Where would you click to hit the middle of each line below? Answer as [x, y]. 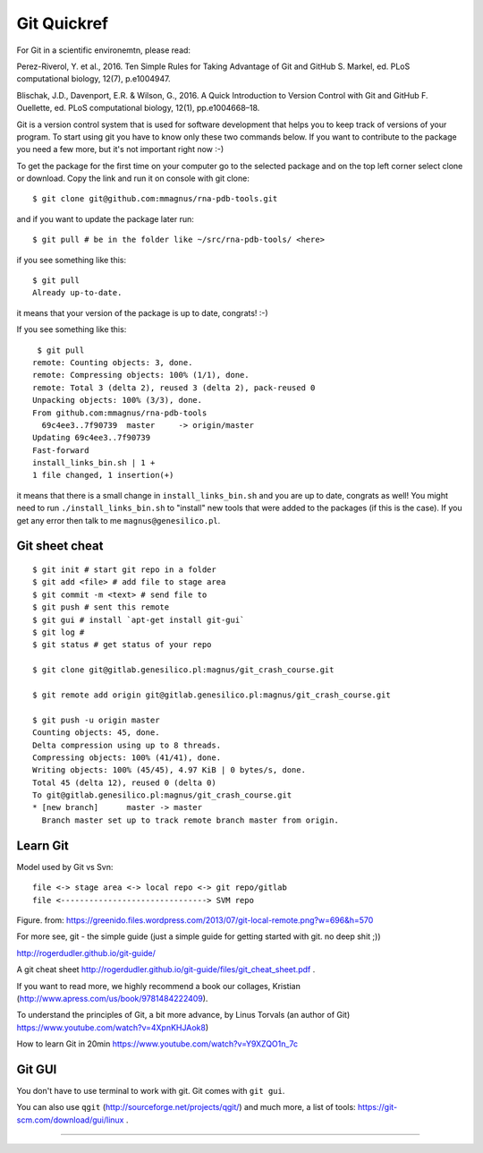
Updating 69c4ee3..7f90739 [92, 438]
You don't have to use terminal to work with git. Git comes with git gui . [151, 1090]
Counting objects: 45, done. [96, 733]
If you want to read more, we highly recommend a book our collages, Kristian [159, 986]
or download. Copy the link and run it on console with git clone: [133, 178]
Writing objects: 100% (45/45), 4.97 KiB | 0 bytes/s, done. [169, 770]
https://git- [378, 1107]
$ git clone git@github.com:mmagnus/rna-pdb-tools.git [155, 199]
